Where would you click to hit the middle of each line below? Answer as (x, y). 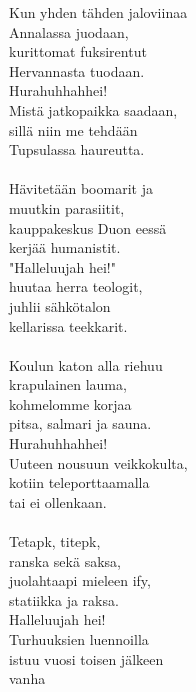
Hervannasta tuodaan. (77, 70)
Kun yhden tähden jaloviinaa (98, 12)
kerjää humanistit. (65, 247)
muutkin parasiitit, (67, 207)
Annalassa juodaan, (69, 31)
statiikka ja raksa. (64, 599)
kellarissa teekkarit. (68, 325)
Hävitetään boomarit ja (81, 188)
